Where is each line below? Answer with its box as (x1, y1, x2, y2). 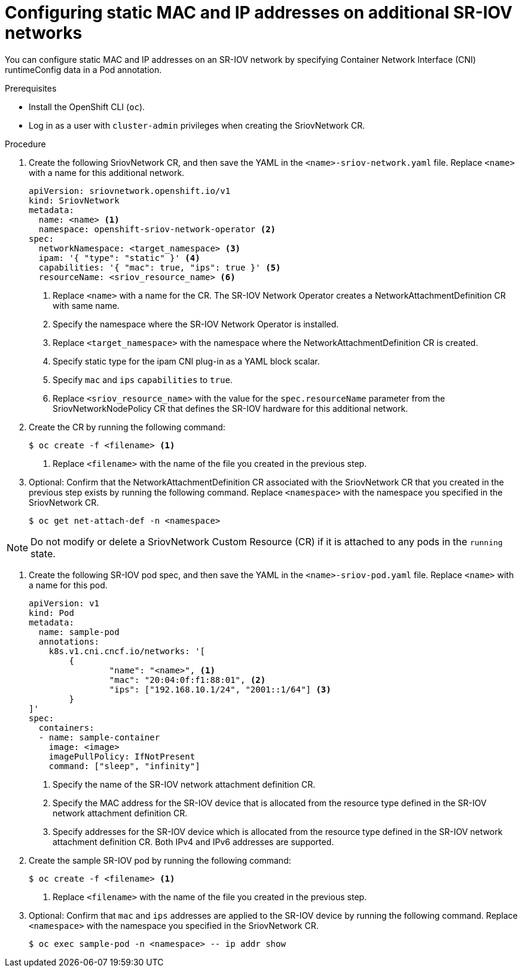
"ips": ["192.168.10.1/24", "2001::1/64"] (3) (109, 684, 331, 694)
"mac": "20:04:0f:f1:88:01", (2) (109, 675, 266, 685)
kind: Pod (29, 607, 74, 618)
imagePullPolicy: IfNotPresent (48, 751, 196, 761)
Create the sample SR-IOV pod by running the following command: (29, 855, 291, 865)
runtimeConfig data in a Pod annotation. (5, 64, 162, 75)
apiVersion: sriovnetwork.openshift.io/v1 (29, 186, 231, 196)
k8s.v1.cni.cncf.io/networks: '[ (48, 646, 206, 656)
